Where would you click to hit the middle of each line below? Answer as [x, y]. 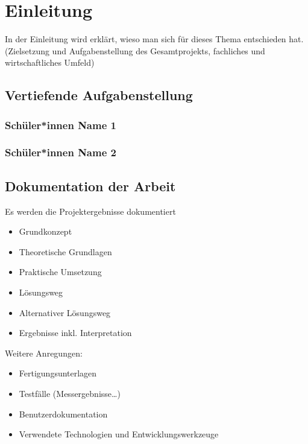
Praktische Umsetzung [60, 272]
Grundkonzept [46, 231]
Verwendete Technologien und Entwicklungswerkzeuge [119, 434]
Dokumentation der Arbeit [90, 186]
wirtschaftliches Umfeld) [50, 62]
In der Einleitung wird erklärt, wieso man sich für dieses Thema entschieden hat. [154, 39]
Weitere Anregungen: [44, 353]
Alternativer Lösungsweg [65, 312]
